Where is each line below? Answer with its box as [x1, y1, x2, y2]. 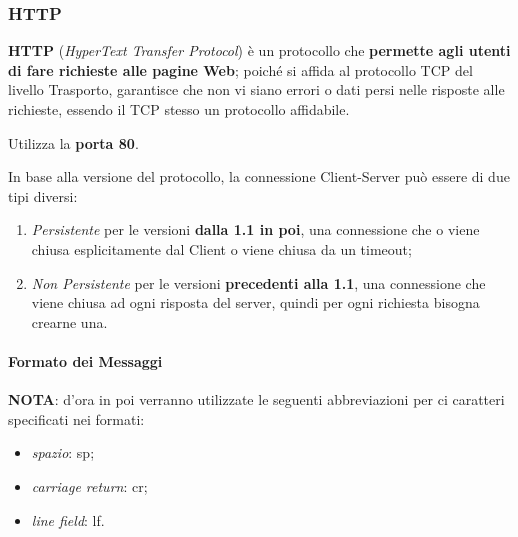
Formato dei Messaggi [8, 350, 163, 371]
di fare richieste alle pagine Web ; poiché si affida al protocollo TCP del [8, 59, 473, 80]
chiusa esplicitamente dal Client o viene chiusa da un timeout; [31, 238, 412, 259]
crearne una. [31, 311, 108, 332]
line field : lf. [31, 509, 105, 530]
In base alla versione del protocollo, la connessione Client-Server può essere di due [8, 166, 510, 187]
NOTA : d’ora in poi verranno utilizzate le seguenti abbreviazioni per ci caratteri [8, 389, 505, 410]
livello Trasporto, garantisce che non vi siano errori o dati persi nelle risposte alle [8, 79, 505, 100]
